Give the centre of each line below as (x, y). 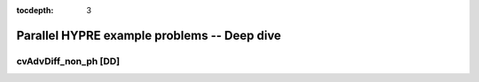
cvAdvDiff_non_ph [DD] (68, 61)
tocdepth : (35, 10)
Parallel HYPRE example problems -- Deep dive (149, 35)
